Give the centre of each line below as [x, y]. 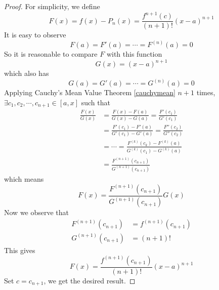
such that [96, 102]
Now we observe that [37, 212]
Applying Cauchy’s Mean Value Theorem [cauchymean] [90, 92]
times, [206, 92]
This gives [20, 250]
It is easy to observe [35, 35]
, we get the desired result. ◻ [90, 280]
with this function [134, 54]
